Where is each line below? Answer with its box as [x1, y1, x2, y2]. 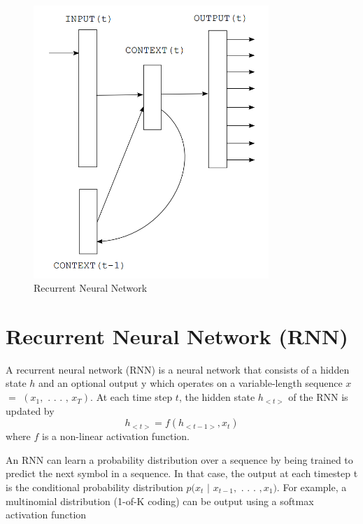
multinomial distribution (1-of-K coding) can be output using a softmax [6, 493, 314, 508]
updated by [6, 403, 55, 418]
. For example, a [276, 480, 347, 495]
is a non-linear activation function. [42, 429, 190, 444]
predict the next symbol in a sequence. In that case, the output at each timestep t [6, 466, 358, 481]
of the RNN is [288, 390, 348, 404]
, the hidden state [178, 390, 255, 404]
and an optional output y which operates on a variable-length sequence [38, 376, 343, 390]
